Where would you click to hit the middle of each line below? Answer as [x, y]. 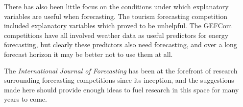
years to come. [25, 99]
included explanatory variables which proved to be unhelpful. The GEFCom [118, 26]
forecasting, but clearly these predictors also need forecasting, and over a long [121, 45]
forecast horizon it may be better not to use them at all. [88, 54]
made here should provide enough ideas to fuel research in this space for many [121, 89]
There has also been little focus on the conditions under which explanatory [116, 6]
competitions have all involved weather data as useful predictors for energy [116, 35]
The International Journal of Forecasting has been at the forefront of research [121, 70]
